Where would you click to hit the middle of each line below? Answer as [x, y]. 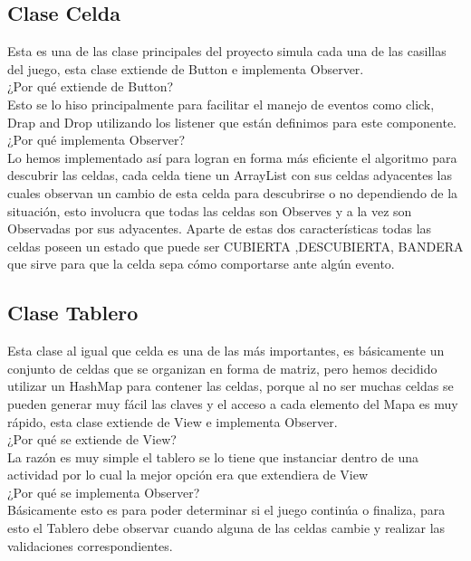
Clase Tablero [73, 313]
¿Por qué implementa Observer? [96, 140]
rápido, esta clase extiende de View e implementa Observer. [173, 421]
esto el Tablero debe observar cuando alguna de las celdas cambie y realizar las [226, 528]
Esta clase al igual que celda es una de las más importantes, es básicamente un [226, 351]
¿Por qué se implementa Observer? [104, 492]
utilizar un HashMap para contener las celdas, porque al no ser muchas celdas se [231, 386]
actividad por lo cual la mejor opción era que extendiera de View [187, 475]
